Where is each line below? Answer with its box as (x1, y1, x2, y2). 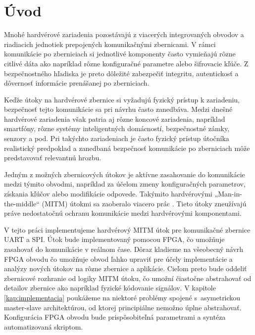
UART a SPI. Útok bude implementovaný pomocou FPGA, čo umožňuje (4, 234, 225, 244)
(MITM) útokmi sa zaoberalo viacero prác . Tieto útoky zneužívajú (42, 198, 247, 208)
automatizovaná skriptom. (4, 321, 83, 332)
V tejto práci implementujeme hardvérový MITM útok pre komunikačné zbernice (4, 224, 251, 235)
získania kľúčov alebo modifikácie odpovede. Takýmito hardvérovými (4, 189, 212, 199)
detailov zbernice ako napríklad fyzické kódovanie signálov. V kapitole (4, 283, 216, 293)
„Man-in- (214, 189, 242, 199)
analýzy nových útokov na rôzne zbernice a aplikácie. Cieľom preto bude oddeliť (4, 263, 247, 274)
